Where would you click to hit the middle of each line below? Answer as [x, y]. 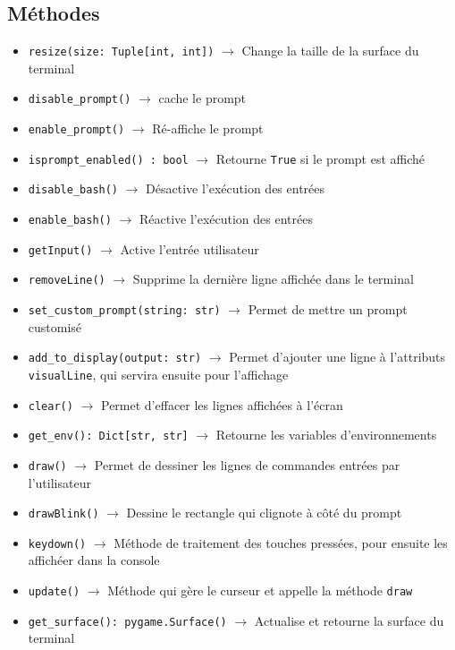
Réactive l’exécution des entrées [226, 219]
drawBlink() [63, 514]
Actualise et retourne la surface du [349, 620]
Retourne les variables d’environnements [326, 435]
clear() [51, 406]
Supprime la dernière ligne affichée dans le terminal [273, 279]
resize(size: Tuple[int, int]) [121, 52]
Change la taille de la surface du [330, 51]
